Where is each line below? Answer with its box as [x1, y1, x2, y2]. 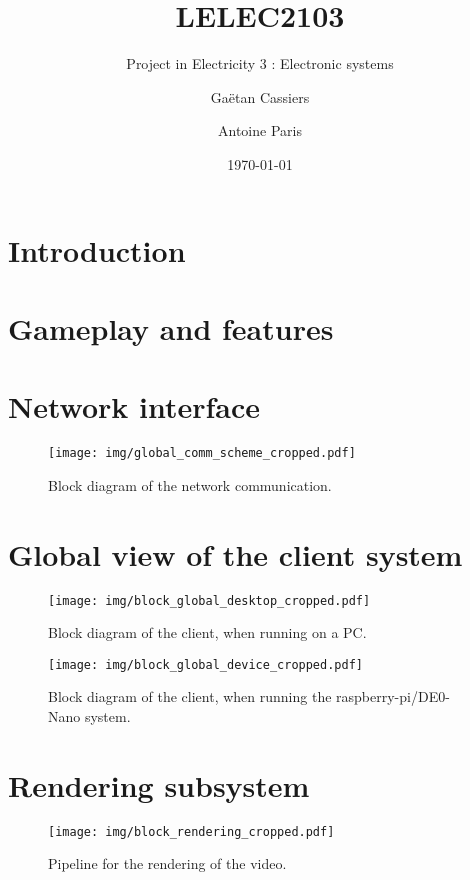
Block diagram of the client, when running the [48, 686, 332, 707]
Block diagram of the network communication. [48, 474, 332, 495]
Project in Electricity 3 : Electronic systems [126, 53, 394, 74]
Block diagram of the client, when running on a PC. [48, 622, 367, 643]
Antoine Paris [218, 120, 302, 141]
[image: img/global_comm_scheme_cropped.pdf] [48, 446, 356, 461]
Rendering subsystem [8, 764, 310, 805]
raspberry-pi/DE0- [336, 686, 450, 707]
